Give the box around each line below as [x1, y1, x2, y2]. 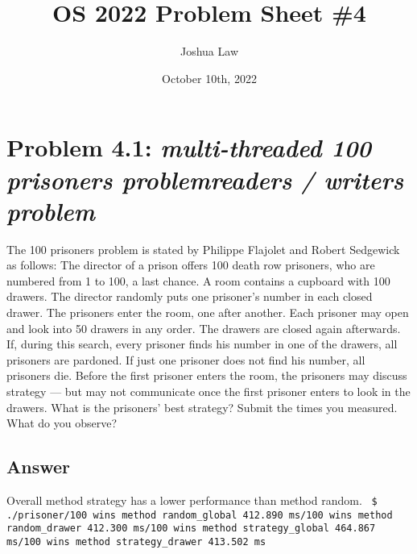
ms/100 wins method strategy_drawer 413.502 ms [6, 535, 266, 548]
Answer [6, 454, 71, 479]
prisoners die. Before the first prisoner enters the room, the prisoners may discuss [6, 367, 407, 384]
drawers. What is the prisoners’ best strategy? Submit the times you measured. [6, 398, 398, 415]
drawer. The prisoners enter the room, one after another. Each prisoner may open [6, 304, 409, 320]
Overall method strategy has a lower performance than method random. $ [6, 491, 378, 508]
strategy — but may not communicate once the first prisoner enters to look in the [6, 382, 411, 399]
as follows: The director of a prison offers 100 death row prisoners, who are [6, 256, 375, 273]
